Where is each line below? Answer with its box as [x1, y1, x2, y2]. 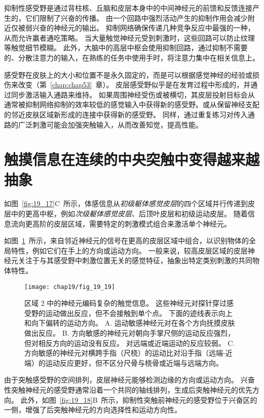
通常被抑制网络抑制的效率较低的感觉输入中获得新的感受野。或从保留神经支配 [4, 99, 259, 110]
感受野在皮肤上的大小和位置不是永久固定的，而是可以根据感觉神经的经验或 [4, 69, 252, 80]
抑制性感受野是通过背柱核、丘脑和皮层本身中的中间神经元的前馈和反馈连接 [4, 3, 252, 13]
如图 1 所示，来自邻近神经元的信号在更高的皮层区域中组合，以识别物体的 [4, 235, 249, 246]
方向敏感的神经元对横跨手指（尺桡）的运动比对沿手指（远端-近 [24, 347, 233, 358]
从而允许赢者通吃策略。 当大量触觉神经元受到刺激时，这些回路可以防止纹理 [4, 32, 255, 43]
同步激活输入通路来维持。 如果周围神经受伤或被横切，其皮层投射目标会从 [11, 89, 255, 100]
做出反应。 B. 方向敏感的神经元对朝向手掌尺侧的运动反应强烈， [24, 328, 235, 338]
